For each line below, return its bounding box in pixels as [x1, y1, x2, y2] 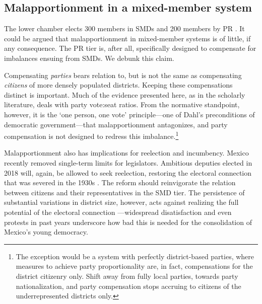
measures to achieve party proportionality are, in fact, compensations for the [16, 261, 253, 271]
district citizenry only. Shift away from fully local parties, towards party [16, 270, 238, 281]
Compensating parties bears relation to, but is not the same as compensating [4, 69, 242, 80]
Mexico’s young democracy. [4, 226, 88, 237]
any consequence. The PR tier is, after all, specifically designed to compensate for [4, 43, 256, 53]
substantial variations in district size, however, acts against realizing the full [4, 197, 239, 207]
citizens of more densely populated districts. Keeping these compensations [4, 80, 233, 90]
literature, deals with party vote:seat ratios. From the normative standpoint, [4, 99, 240, 110]
